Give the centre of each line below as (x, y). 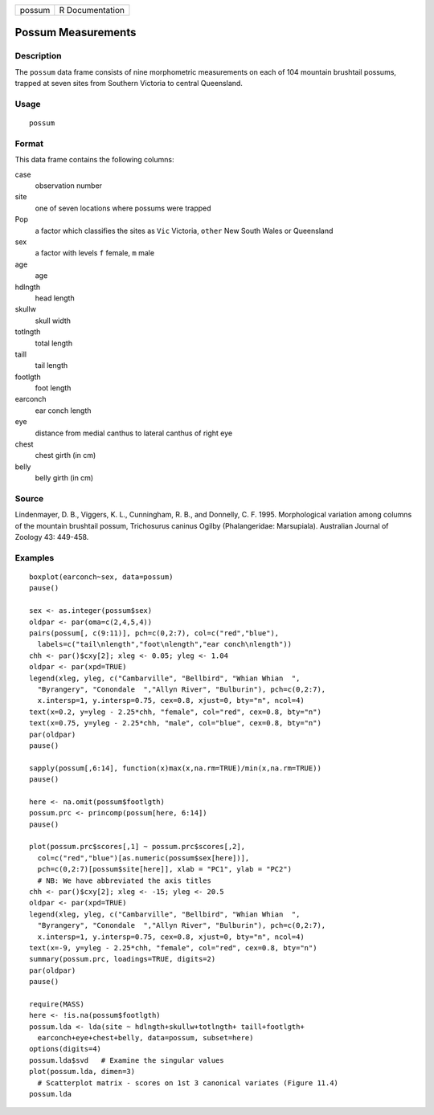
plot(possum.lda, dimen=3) (82, 1072)
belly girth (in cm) (64, 478)
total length (53, 343)
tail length (51, 366)
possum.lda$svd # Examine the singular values (127, 1060)
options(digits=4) (66, 1049)
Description (38, 56)
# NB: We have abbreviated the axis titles (125, 880)
